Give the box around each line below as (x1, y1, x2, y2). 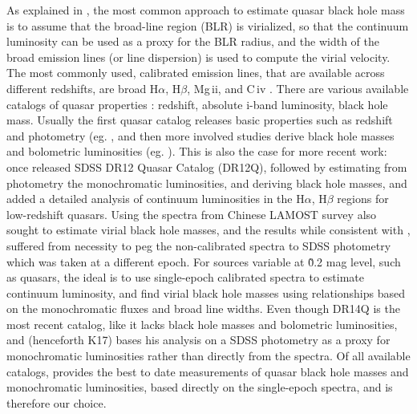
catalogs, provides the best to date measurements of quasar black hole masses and (6, 363, 409, 379)
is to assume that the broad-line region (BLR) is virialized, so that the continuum (6, 17, 409, 34)
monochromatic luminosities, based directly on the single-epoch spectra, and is (6, 379, 393, 396)
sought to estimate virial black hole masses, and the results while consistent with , (6, 221, 411, 238)
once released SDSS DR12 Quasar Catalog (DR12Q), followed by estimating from (6, 158, 407, 175)
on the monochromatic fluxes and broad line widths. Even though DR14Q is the (6, 300, 400, 317)
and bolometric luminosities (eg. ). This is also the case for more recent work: (6, 143, 387, 160)
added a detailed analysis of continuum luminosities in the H (6, 190, 305, 207)
